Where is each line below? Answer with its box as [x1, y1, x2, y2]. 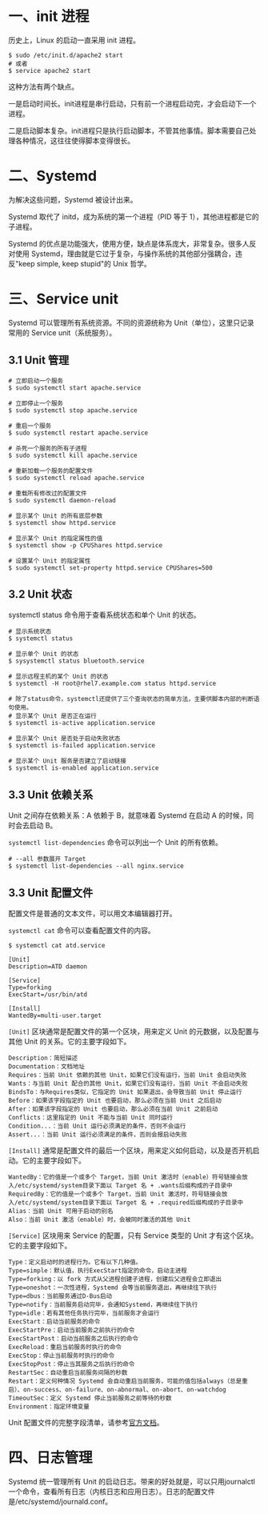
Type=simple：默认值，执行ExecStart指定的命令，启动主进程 [8, 1267, 188, 1275]
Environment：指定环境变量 [8, 1403, 90, 1411]
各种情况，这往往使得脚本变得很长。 [14, 135, 134, 145]
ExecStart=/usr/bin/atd [8, 991, 88, 999]
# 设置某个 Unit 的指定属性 [8, 557, 91, 565]
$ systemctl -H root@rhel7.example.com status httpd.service [8, 679, 217, 688]
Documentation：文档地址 [8, 1063, 86, 1071]
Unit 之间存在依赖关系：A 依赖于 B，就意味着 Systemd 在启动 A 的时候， [8, 811, 247, 820]
